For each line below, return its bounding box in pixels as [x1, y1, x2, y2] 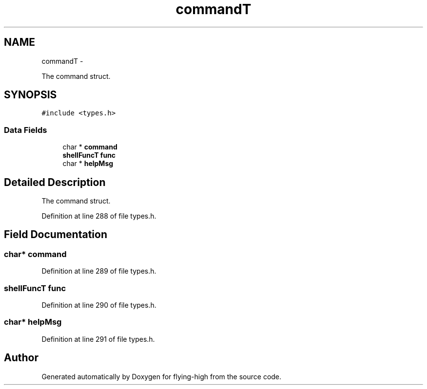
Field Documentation [4, 228, 107, 241]
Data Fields [4, 125, 47, 135]
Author [4, 352, 39, 364]
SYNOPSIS [4, 89, 57, 101]
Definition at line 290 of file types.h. [41, 301, 156, 309]
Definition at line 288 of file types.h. [41, 212, 156, 221]
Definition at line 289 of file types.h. [41, 267, 156, 276]
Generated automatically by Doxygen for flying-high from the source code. [41, 372, 282, 381]
